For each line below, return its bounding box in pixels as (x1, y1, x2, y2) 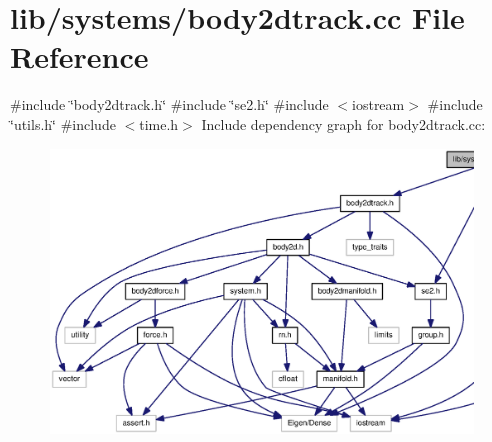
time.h (139, 113, 179, 134)
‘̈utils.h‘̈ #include (10, 113, 116, 134)
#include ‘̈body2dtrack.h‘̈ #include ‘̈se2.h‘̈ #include (10, 94, 329, 115)
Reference (10, 36, 149, 77)
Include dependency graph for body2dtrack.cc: (201, 113, 486, 134)
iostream (352, 94, 405, 115)
